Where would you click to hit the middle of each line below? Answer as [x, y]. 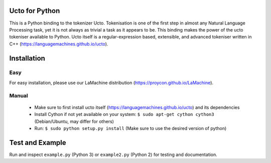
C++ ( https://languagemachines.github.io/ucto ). [59, 44]
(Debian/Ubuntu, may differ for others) [74, 121]
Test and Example [38, 142]
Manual [19, 95]
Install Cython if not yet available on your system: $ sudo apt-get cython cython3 [124, 114]
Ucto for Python [35, 11]
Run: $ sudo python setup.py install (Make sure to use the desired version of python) [130, 128]
